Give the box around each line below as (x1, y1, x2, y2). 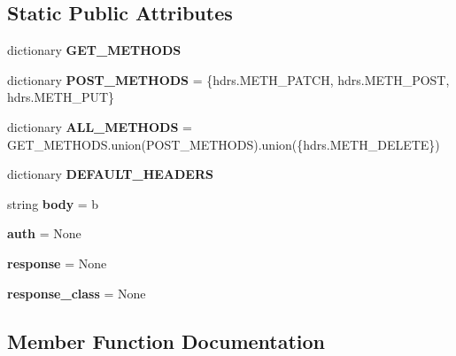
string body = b (7, 194, 99, 213)
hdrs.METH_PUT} (7, 88, 115, 106)
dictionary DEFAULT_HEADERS (7, 165, 213, 183)
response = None (7, 253, 107, 272)
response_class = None (7, 283, 146, 302)
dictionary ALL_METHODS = (7, 117, 192, 135)
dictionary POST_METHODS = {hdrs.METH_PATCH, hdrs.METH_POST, (7, 70, 450, 89)
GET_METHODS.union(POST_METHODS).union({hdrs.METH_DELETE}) (7, 135, 440, 153)
